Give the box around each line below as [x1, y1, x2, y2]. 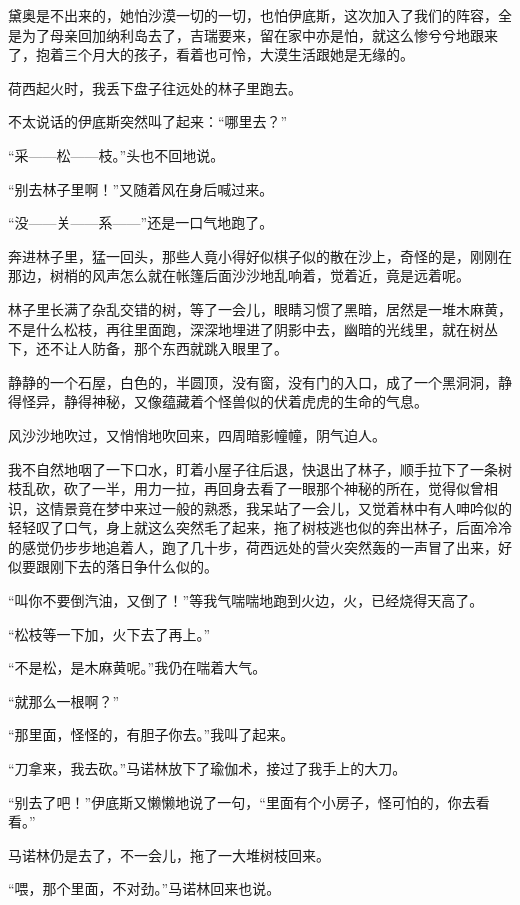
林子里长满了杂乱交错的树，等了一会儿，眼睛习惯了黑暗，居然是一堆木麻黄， [8, 298, 512, 319]
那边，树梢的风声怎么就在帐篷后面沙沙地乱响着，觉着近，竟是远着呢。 [8, 265, 470, 286]
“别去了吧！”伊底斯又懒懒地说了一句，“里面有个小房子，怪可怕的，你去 [8, 791, 476, 812]
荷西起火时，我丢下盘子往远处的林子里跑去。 [8, 77, 302, 98]
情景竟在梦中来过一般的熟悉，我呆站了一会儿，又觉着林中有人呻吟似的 [49, 497, 512, 518]
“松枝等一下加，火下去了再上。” [8, 623, 211, 644]
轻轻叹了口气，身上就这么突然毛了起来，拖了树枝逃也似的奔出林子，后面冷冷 [8, 517, 512, 538]
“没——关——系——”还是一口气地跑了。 [8, 212, 274, 233]
